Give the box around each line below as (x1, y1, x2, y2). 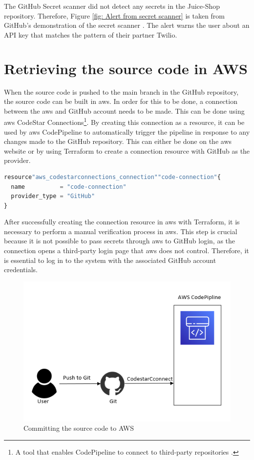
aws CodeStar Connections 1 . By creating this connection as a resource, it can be (4, 116, 245, 127)
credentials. (4, 264, 38, 275)
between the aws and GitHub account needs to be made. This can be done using (4, 105, 245, 116)
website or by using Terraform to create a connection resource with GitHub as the (4, 145, 250, 156)
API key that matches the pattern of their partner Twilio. (4, 29, 177, 40)
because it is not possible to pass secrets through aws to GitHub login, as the (4, 236, 235, 246)
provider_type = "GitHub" (11, 193, 95, 200)
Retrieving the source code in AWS (4, 58, 248, 78)
